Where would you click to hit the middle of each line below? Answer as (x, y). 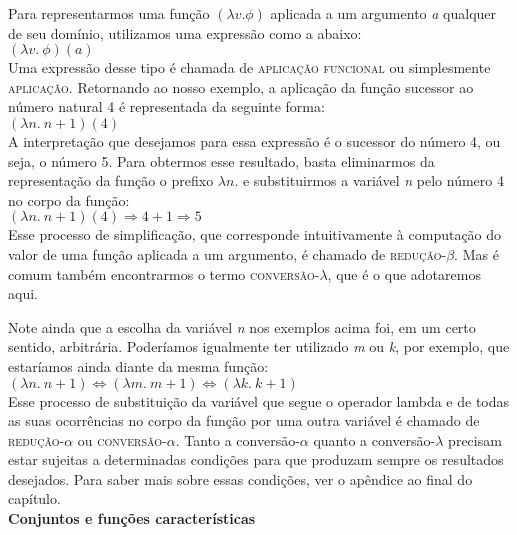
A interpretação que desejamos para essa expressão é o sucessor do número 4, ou (254, 140)
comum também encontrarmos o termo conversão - (164, 273)
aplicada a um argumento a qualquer (383, 13)
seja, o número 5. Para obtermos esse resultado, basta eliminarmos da (221, 160)
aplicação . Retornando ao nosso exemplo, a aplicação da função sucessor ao (241, 86)
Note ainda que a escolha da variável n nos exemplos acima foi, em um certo (242, 326)
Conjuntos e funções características (132, 518)
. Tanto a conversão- (237, 439)
